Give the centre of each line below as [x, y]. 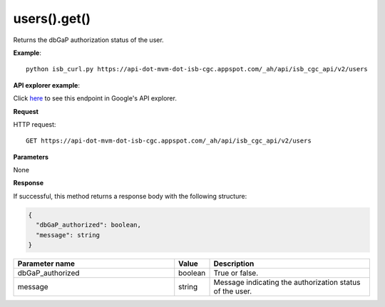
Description [234, 264]
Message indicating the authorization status [287, 282]
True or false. [236, 273]
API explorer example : [46, 85]
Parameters [31, 157]
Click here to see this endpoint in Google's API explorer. [95, 98]
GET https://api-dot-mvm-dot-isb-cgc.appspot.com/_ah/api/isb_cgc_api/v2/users [169, 141]
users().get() [52, 19]
